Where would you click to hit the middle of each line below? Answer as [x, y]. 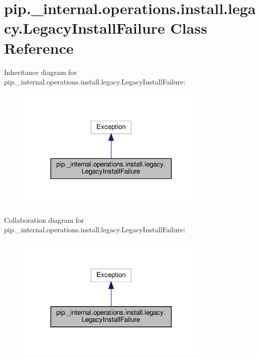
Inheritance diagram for [40, 72]
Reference [39, 48]
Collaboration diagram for [44, 219]
